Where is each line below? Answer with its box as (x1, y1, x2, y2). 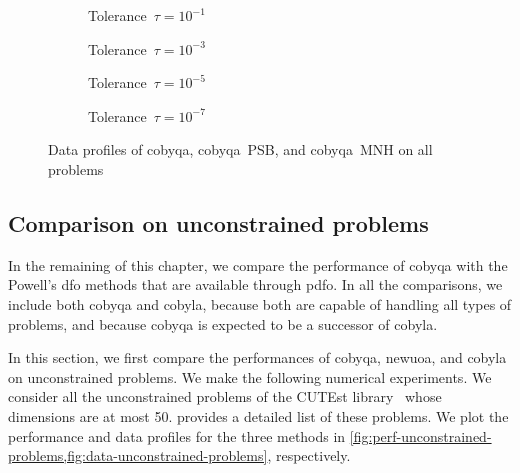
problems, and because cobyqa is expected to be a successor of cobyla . (8, 313, 438, 334)
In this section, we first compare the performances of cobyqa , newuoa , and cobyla (8, 347, 507, 368)
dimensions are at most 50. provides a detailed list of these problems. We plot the (8, 405, 509, 426)
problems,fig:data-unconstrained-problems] (8, 445, 268, 466)
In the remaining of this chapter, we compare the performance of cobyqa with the (8, 254, 508, 275)
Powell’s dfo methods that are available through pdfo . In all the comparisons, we (8, 274, 503, 295)
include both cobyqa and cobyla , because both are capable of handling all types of (8, 293, 512, 314)
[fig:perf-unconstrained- (349, 425, 492, 446)
